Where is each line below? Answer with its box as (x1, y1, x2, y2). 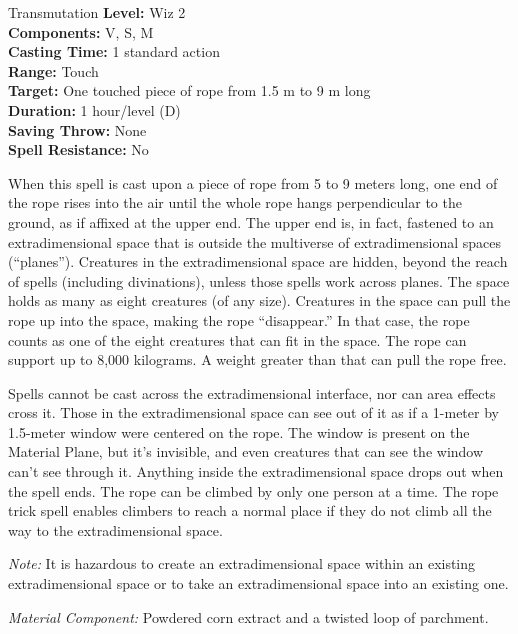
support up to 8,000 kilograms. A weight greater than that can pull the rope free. (8, 349, 507, 370)
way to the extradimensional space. (8, 519, 223, 540)
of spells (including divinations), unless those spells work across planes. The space (8, 270, 510, 291)
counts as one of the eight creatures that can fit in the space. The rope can (8, 329, 467, 350)
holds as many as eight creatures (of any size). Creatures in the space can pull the (8, 290, 511, 311)
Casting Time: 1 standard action (8, 41, 220, 62)
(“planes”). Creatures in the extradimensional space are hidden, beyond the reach (8, 251, 508, 272)
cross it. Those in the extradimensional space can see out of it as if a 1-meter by (8, 402, 499, 423)
